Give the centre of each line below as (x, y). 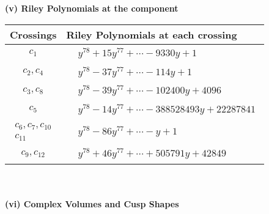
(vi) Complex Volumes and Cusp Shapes (92, 203)
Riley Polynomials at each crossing (152, 34)
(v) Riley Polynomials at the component (92, 8)
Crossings (33, 34)
